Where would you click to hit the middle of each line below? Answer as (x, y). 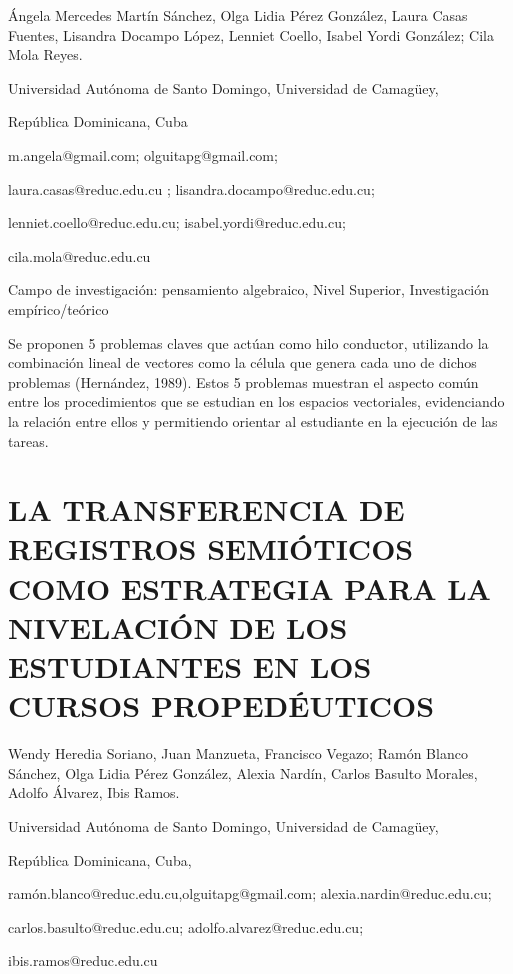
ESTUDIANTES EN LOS (190, 666)
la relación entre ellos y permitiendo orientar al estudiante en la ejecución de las (253, 420)
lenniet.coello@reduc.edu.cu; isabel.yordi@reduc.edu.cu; (177, 222)
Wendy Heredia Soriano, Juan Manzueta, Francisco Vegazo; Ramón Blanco (238, 753)
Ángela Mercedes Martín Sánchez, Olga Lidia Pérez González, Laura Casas (238, 15)
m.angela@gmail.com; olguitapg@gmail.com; (143, 154)
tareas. (28, 440)
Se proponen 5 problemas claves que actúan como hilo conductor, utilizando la (248, 342)
